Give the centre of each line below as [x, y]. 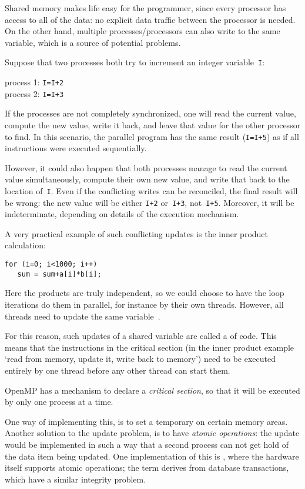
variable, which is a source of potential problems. [93, 42]
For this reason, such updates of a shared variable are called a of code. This [141, 336]
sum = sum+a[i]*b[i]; [59, 274]
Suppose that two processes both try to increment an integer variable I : [135, 62]
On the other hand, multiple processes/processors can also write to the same [143, 31]
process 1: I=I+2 [34, 82]
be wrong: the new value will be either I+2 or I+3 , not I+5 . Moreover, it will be [150, 202]
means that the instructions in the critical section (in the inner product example [150, 347]
